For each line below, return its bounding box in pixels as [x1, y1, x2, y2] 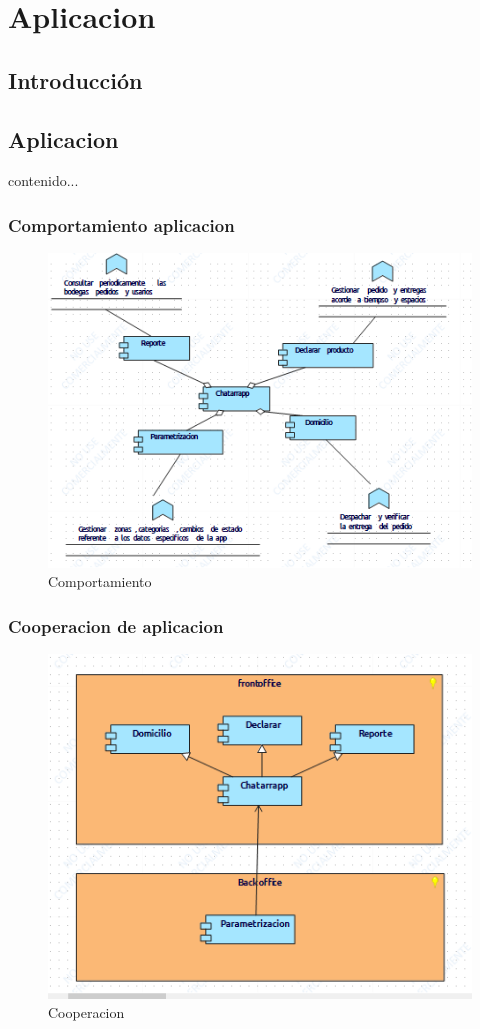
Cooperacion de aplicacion [8, 613, 224, 638]
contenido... [8, 170, 79, 191]
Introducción [8, 64, 143, 95]
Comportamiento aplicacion [8, 212, 235, 237]
